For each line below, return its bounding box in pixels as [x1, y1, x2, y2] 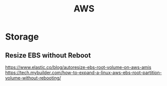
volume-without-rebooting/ [5, 75, 61, 80]
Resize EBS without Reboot [5, 51, 91, 59]
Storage [5, 31, 39, 42]
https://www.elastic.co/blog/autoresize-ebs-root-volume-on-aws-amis [5, 64, 151, 70]
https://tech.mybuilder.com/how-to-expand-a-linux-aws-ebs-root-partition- [5, 69, 162, 75]
